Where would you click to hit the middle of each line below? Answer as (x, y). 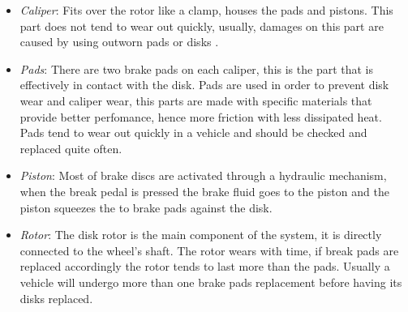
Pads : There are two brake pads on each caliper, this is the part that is (197, 68)
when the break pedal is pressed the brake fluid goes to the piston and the (204, 191)
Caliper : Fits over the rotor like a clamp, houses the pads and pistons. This (206, 10)
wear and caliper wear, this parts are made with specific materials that (196, 100)
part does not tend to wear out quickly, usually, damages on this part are (202, 26)
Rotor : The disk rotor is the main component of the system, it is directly (201, 235)
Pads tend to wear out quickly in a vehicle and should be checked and (193, 132)
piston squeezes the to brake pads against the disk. (146, 207)
